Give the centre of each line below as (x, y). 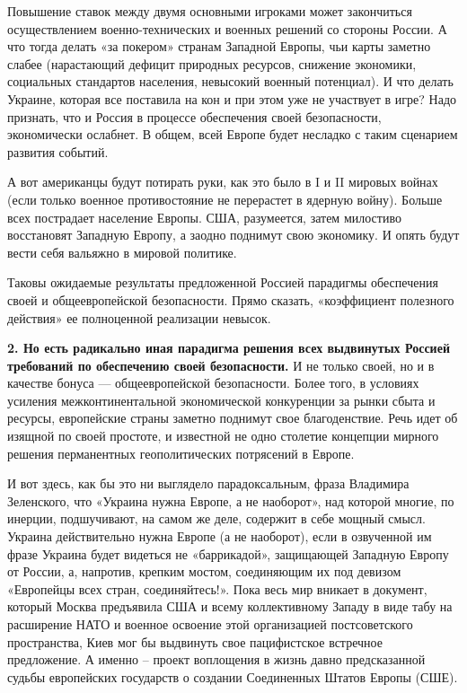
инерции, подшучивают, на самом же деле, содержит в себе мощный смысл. (216, 518)
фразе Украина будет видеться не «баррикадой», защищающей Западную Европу (228, 553)
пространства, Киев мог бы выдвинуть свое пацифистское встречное (195, 641)
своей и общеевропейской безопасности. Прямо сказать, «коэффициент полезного (231, 299)
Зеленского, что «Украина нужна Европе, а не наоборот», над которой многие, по (231, 500)
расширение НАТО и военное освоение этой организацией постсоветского (210, 624)
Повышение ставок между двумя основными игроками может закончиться (210, 11)
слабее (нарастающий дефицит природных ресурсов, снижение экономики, (212, 63)
